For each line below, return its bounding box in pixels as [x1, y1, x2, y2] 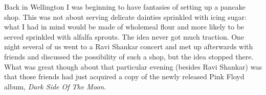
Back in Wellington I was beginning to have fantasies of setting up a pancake [4, 2, 246, 12]
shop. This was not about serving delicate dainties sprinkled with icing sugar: [4, 11, 247, 22]
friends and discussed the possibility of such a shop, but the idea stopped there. [4, 51, 254, 61]
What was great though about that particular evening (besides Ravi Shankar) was [4, 61, 262, 72]
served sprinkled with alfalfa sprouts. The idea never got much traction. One [4, 31, 245, 42]
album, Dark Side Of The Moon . [4, 81, 106, 91]
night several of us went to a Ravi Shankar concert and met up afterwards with [4, 41, 253, 52]
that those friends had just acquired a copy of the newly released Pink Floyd [4, 71, 245, 82]
